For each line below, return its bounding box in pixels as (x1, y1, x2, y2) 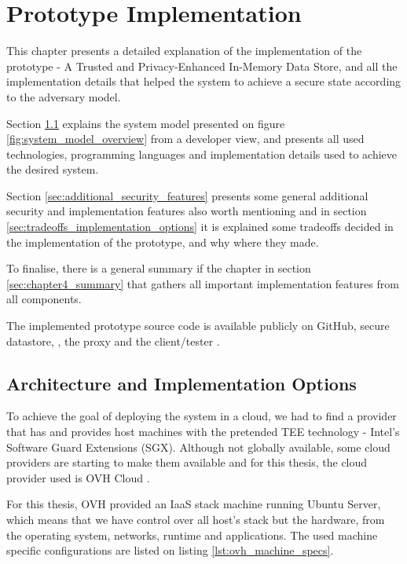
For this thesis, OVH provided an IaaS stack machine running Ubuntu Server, (6, 496, 381, 512)
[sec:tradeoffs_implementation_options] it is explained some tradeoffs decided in (6, 218, 394, 235)
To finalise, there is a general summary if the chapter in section (6, 260, 311, 277)
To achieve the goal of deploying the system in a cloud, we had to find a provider (6, 408, 397, 424)
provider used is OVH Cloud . (6, 469, 150, 485)
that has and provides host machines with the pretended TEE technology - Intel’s (6, 423, 400, 440)
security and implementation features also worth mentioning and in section (6, 203, 367, 219)
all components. (6, 291, 82, 307)
